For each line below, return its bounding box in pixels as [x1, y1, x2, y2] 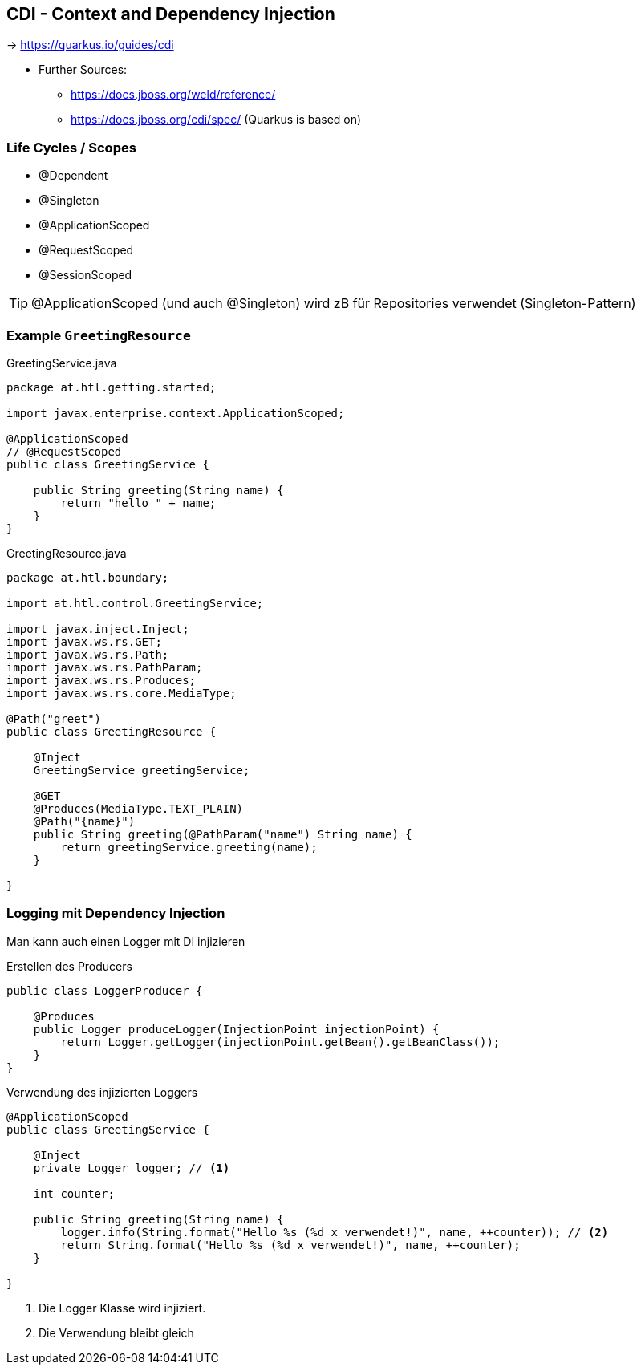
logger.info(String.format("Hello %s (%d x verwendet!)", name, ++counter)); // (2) [60, 1225, 609, 1239]
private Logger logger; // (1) [33, 1161, 230, 1174]
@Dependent [39, 168, 108, 183]
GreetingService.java [6, 355, 117, 370]
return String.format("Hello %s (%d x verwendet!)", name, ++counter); [60, 1238, 521, 1251]
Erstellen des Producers [6, 959, 132, 973]
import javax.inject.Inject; [6, 622, 189, 635]
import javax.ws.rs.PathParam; [6, 660, 203, 674]
